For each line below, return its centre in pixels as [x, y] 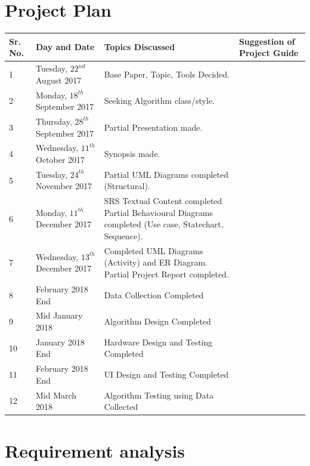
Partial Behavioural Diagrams [159, 212]
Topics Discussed [139, 47]
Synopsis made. [132, 154]
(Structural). [127, 186]
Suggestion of [267, 41]
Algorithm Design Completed [157, 321]
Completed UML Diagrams [154, 250]
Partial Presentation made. [153, 127]
